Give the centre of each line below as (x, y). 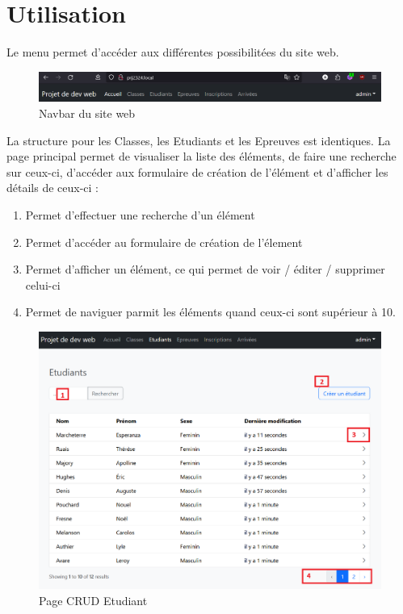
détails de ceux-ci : (53, 188)
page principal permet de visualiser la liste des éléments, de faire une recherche (201, 156)
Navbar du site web (87, 113)
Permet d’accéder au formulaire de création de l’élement (164, 242)
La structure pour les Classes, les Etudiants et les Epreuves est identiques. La (199, 140)
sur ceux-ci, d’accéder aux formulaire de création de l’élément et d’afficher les (197, 171)
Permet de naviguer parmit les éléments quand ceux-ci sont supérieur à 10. (210, 312)
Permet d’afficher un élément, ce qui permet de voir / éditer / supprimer (205, 269)
